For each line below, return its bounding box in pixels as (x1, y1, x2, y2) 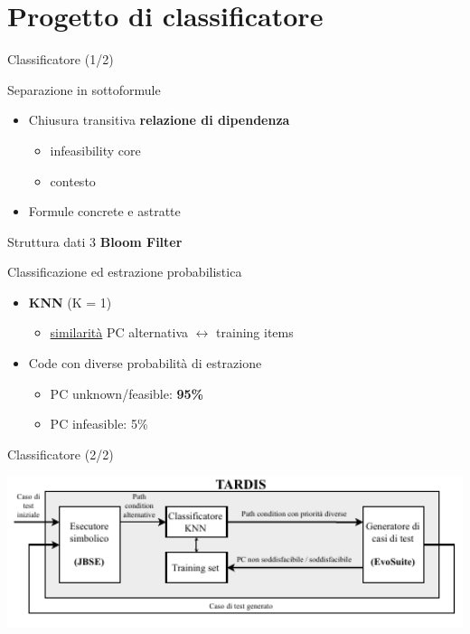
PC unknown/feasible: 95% (50, 383, 204, 402)
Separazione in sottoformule (7, 80, 161, 99)
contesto (50, 171, 96, 190)
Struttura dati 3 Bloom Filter (7, 232, 183, 251)
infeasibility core (50, 140, 141, 159)
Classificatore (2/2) (7, 444, 114, 463)
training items (216, 323, 294, 342)
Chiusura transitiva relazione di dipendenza (28, 110, 290, 129)
